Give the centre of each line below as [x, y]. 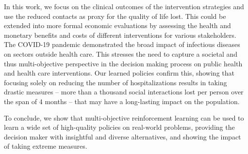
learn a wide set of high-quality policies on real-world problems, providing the [119, 127]
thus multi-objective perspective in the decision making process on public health [123, 63]
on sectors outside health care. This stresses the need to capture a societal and [121, 54]
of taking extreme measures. [46, 146]
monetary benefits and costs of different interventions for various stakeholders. [120, 35]
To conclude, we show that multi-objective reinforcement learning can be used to [124, 117]
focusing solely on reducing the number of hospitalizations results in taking [116, 82]
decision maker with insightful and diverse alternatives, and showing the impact [123, 136]
